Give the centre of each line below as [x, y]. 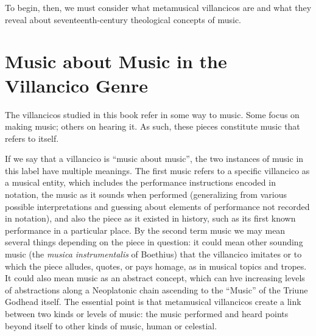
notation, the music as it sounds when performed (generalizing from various [146, 194]
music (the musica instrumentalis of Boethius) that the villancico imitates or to [153, 254]
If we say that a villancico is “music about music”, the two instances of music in [154, 159]
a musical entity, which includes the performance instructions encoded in [140, 182]
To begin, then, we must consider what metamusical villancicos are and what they [158, 7]
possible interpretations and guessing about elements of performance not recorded [157, 206]
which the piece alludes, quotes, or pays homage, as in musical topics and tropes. [156, 266]
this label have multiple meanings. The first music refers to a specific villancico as [157, 170]
